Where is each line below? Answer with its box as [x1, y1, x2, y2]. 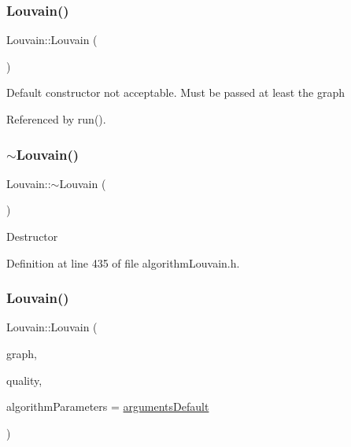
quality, [6, 371, 42, 388]
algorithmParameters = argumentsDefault [6, 398, 209, 415]
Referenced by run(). [6, 111, 106, 127]
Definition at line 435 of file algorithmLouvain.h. [6, 254, 240, 271]
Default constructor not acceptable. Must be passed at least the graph [6, 84, 345, 101]
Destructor [6, 228, 58, 244]
